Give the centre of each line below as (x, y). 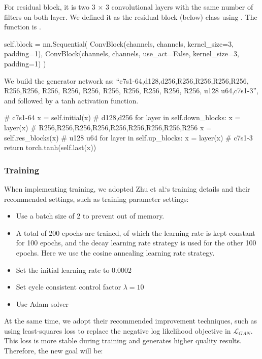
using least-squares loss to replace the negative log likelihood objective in (118, 330)
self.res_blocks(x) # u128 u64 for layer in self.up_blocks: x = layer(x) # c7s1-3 (128, 137)
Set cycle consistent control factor (69, 287)
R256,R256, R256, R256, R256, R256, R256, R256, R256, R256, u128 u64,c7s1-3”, (131, 91)
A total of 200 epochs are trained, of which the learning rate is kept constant (136, 232)
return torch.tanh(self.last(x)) (50, 147)
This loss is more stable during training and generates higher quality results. (123, 340)
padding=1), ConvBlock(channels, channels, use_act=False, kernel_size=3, (122, 53)
